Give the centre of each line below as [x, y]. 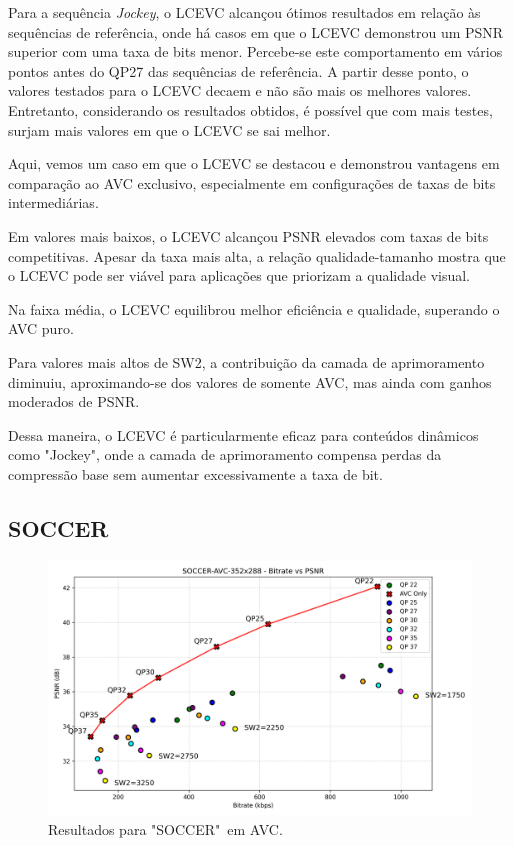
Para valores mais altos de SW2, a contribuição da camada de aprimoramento [246, 361]
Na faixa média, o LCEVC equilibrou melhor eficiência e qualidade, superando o [254, 308]
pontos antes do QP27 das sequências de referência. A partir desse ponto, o [238, 70]
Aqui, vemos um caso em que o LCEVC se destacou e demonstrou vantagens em [254, 163]
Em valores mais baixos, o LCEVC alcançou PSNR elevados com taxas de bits [248, 235]
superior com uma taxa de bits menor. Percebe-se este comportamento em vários [255, 51]
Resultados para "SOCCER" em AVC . [165, 828]
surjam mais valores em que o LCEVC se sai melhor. [169, 129]
